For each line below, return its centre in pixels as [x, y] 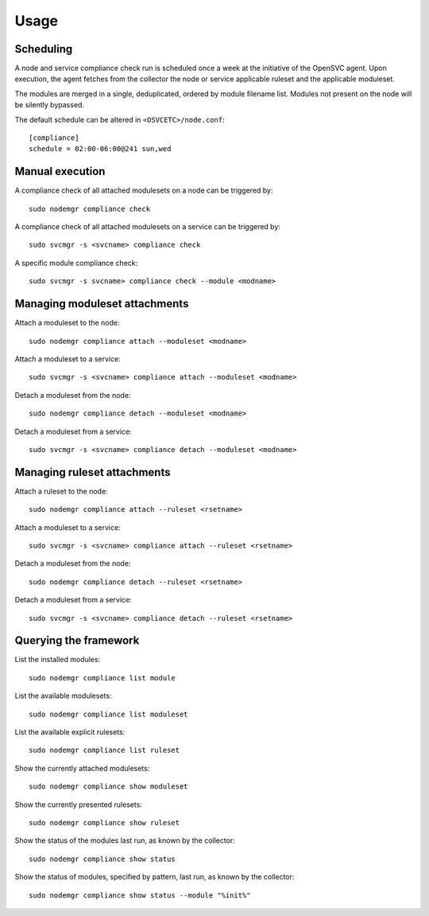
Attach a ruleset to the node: [61, 491]
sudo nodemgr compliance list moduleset [108, 714]
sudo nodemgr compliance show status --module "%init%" [140, 895]
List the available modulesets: [63, 696]
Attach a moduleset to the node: [67, 323]
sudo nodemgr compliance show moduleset [108, 787]
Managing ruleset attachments [93, 472]
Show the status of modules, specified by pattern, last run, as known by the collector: [155, 877]
